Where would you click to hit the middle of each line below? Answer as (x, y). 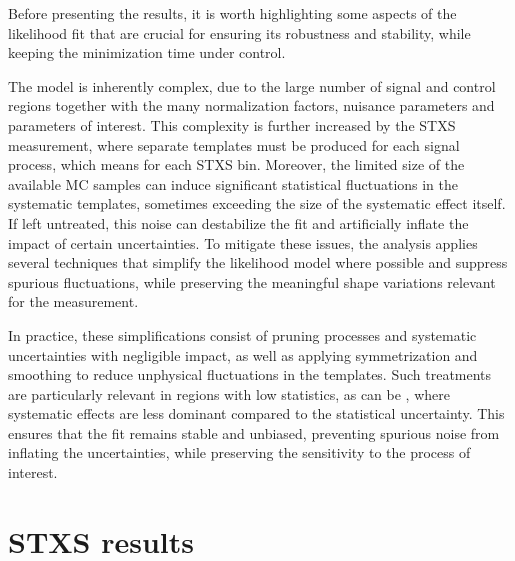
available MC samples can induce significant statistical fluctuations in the (233, 183)
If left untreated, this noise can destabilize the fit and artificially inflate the (238, 222)
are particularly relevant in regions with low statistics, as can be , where (229, 393)
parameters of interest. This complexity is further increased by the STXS (232, 124)
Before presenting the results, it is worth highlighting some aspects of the (232, 13)
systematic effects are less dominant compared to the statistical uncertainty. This (256, 413)
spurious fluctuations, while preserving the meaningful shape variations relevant (252, 281)
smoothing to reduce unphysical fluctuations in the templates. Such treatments (250, 374)
